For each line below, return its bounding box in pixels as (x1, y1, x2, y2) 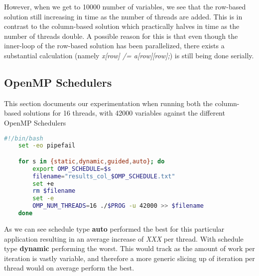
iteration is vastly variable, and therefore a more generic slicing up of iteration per (4, 253, 255, 263)
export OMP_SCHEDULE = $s (32, 165, 111, 172)
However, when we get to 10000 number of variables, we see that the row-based (4, 1, 246, 11)
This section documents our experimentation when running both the (4, 98, 213, 108)
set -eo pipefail (18, 142, 76, 149)
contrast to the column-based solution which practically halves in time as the (4, 21, 240, 31)
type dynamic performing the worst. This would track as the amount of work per (4, 243, 255, 254)
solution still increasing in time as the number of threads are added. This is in (4, 11, 243, 21)
